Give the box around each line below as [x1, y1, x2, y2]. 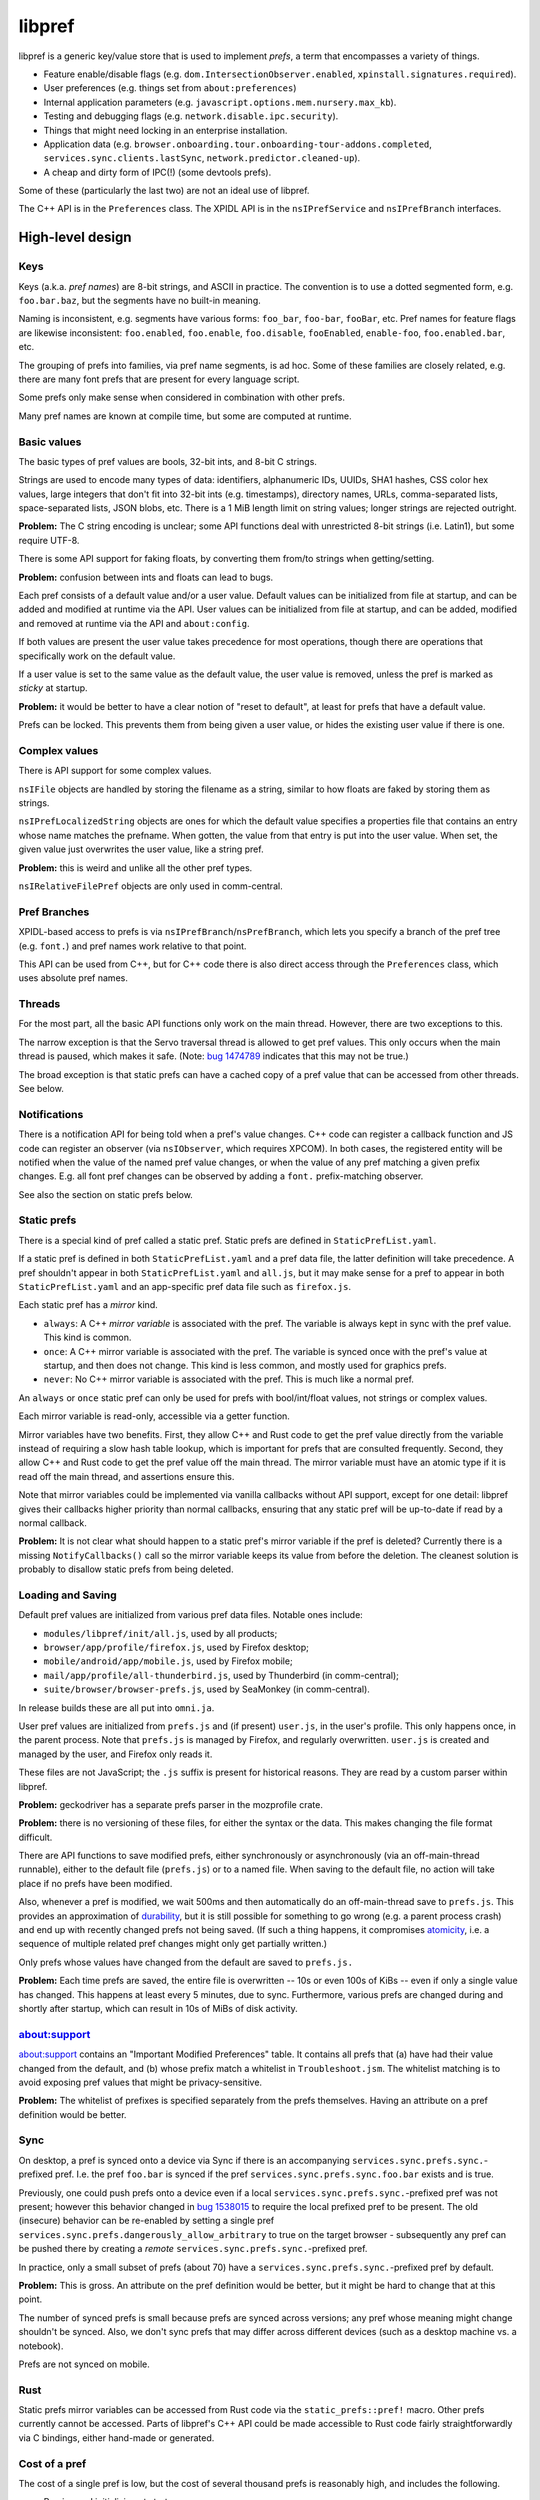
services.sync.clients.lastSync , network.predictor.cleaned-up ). [43, 152, 361, 164]
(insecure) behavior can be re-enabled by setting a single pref [18, 2215, 275, 2227]
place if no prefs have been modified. [18, 1877, 173, 1889]
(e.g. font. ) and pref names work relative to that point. [18, 940, 247, 952]
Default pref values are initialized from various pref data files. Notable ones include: [18, 1609, 364, 1621]
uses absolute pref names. [18, 972, 129, 984]
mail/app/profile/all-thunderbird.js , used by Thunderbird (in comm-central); [43, 1669, 399, 1681]
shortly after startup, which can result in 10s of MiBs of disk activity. [18, 2002, 299, 2014]
